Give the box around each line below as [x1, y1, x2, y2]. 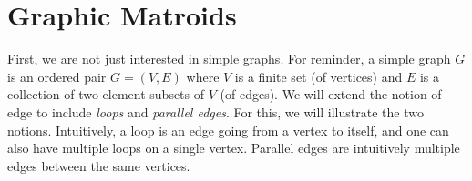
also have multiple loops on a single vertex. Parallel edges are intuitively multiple [7, 138, 460, 157]
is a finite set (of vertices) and [234, 66, 403, 85]
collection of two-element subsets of [7, 85, 205, 104]
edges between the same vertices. [7, 156, 190, 175]
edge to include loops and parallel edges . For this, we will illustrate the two [7, 102, 424, 121]
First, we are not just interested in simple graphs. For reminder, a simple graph [7, 49, 451, 68]
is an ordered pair [7, 66, 107, 85]
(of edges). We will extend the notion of [220, 85, 442, 104]
